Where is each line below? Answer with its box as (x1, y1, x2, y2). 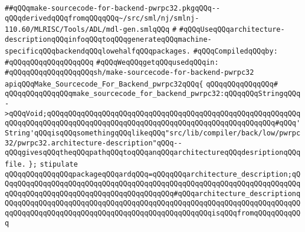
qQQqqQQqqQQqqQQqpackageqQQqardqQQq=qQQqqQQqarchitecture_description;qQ (5, 170, 301, 178)
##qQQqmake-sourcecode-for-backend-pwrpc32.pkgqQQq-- (5, 4, 221, 12)
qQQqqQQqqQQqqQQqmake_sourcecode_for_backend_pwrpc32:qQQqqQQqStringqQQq (5, 90, 301, 98)
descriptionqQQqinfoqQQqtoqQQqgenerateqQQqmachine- (5, 35, 212, 44)
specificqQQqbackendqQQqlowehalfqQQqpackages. (5, 47, 191, 55)
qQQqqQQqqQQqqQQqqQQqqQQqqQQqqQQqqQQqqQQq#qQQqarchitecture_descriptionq (5, 189, 301, 198)
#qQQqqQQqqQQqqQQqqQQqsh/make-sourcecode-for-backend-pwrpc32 (5, 68, 254, 77)
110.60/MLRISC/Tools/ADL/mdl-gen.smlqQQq (5, 25, 170, 34)
